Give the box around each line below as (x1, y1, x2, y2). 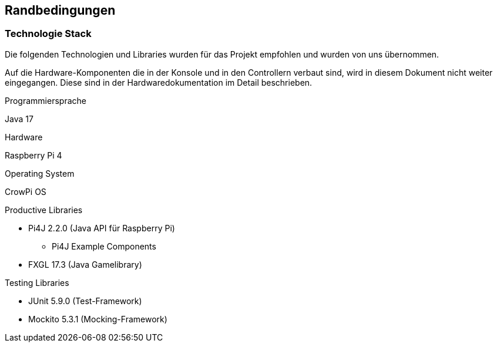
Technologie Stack (5, 28, 92, 40)
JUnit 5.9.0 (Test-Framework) (28, 295, 142, 306)
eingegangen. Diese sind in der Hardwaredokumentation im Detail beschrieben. (5, 77, 313, 87)
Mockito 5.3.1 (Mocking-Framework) (28, 314, 167, 324)
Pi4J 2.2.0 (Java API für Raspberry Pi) (28, 223, 175, 233)
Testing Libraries (5, 277, 69, 288)
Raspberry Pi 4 (5, 150, 62, 160)
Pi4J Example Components (52, 241, 156, 251)
